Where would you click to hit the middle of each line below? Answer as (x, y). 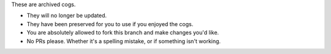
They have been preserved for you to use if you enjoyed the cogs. (110, 24)
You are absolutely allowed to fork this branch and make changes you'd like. (123, 33)
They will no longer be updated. (67, 16)
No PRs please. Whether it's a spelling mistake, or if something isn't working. (124, 41)
